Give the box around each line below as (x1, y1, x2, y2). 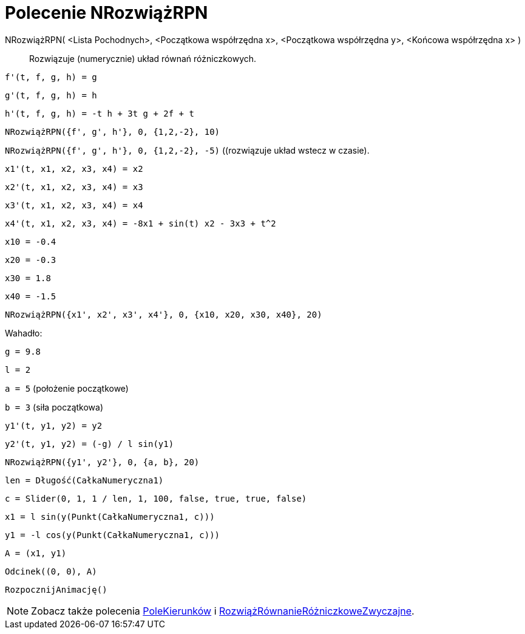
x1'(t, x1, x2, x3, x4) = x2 (5, 163, 143, 174)
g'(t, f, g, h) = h (5, 90, 97, 100)
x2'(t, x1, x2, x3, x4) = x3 (5, 182, 143, 192)
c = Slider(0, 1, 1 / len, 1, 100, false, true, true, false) (5, 493, 307, 503)
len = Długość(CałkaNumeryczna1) (5, 475, 164, 485)
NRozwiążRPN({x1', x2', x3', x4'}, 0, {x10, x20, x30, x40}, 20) (5, 309, 322, 319)
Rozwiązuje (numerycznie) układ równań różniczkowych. (29, 53, 257, 64)
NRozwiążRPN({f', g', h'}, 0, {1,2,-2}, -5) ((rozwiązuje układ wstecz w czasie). (5, 145, 370, 155)
